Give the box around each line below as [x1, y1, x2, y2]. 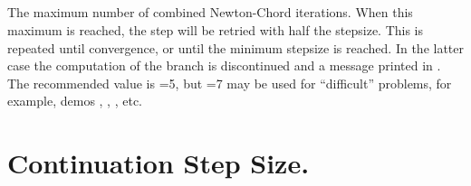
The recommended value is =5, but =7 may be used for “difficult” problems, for [7, 73, 452, 92]
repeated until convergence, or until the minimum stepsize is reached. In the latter [7, 38, 464, 57]
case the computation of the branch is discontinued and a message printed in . [7, 56, 441, 75]
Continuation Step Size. [7, 144, 310, 181]
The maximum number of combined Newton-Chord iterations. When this [7, 3, 413, 22]
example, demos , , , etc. [7, 91, 142, 110]
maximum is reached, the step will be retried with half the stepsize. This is [7, 20, 424, 39]
